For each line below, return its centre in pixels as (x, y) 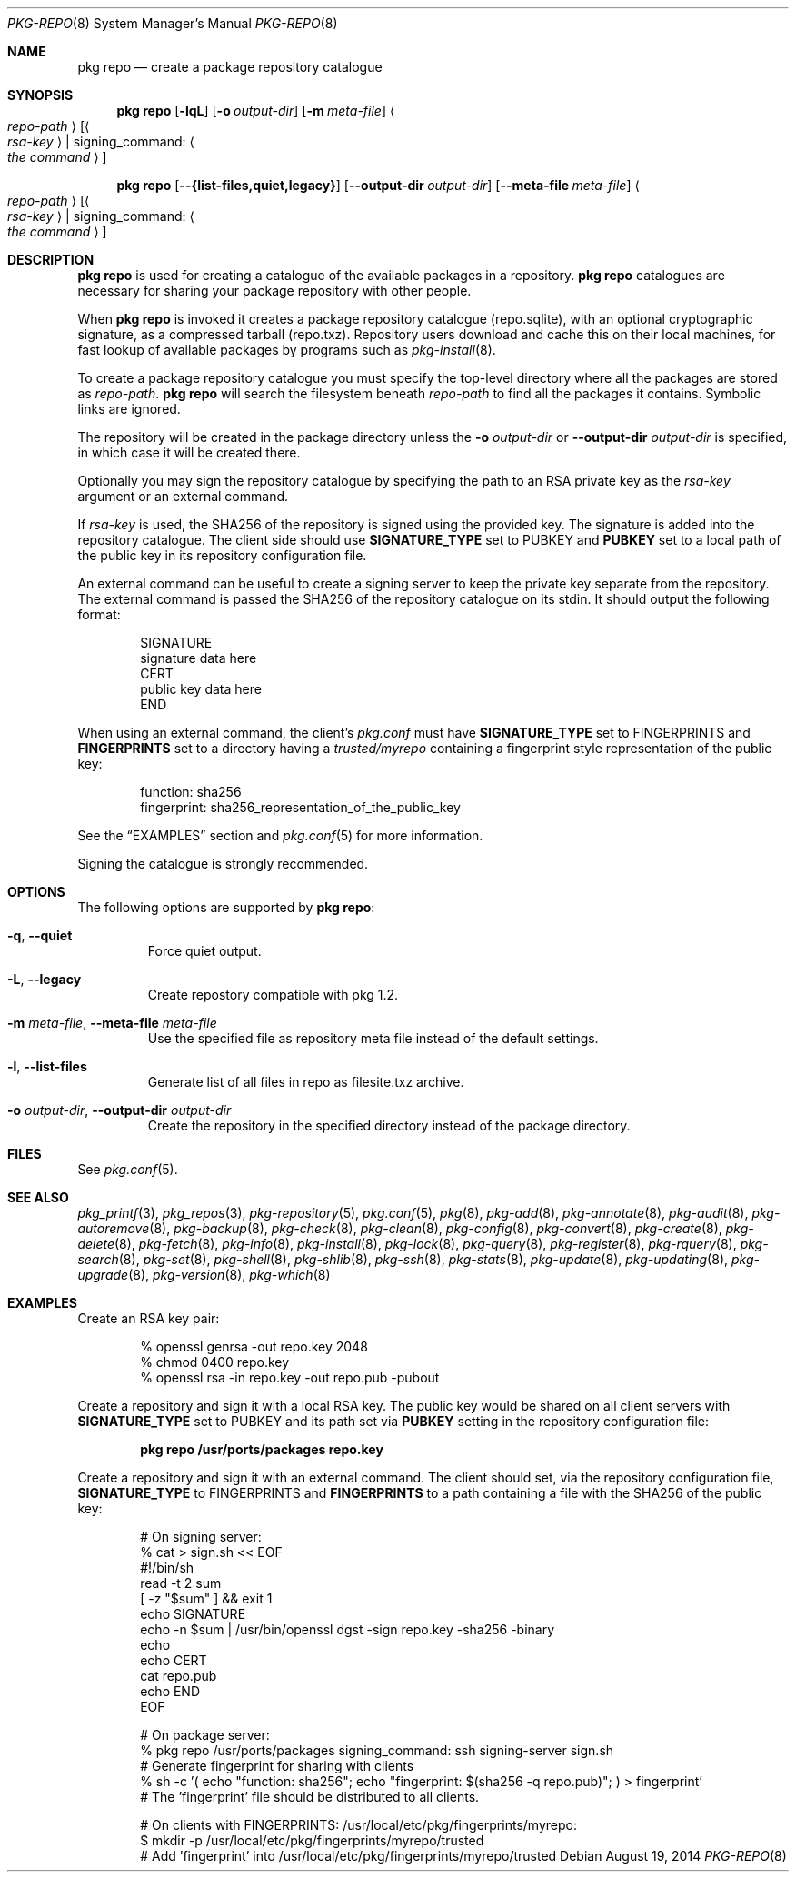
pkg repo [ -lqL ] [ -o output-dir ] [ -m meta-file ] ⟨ (256, 111)
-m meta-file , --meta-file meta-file (112, 1023)
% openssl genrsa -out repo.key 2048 (254, 1346)
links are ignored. (129, 409)
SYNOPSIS (40, 95)
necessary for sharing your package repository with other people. (274, 291)
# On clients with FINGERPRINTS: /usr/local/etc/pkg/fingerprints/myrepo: (358, 1825)
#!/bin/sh (167, 1568)
